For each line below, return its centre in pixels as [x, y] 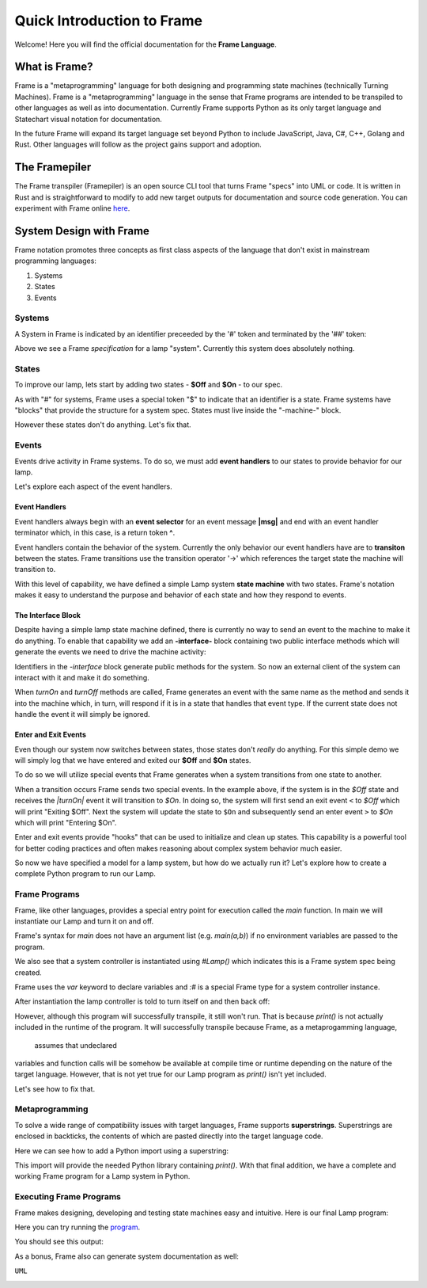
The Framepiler [53, 168]
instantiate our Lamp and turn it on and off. [84, 921]
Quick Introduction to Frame [109, 21]
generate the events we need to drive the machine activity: [110, 652]
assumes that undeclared [76, 1045]
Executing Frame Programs [68, 1197]
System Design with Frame [82, 231]
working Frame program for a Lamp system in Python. [102, 1176]
